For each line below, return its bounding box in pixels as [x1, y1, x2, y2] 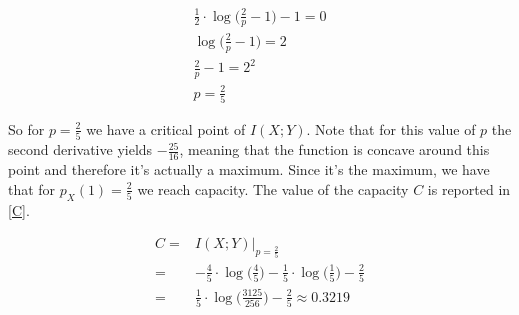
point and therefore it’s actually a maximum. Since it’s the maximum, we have [8, 159, 490, 180]
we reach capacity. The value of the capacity [137, 178, 409, 199]
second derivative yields [8, 139, 153, 160]
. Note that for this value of [306, 118, 476, 139]
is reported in [427, 178, 511, 199]
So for [8, 118, 45, 139]
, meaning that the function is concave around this [179, 139, 490, 160]
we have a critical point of [86, 118, 246, 139]
